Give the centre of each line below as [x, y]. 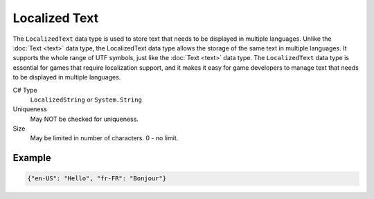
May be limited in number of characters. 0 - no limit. [104, 138]
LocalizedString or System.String [86, 99]
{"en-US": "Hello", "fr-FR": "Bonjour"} [97, 179]
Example [32, 158]
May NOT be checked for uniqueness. [84, 119]
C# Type [25, 90]
